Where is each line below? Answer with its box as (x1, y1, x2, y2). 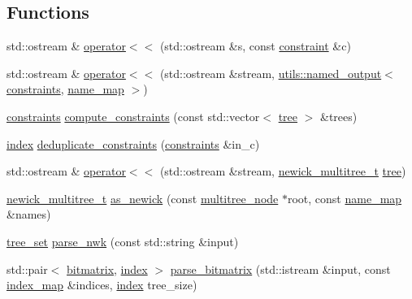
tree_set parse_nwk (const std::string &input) (7, 232, 239, 249)
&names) (7, 206, 51, 223)
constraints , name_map (7, 80, 124, 97)
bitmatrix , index (67, 260, 148, 277)
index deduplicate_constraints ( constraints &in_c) (7, 135, 260, 152)
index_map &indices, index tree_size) (7, 276, 197, 293)
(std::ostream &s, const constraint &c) (159, 37, 351, 54)
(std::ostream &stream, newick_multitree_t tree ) (159, 162, 406, 180)
